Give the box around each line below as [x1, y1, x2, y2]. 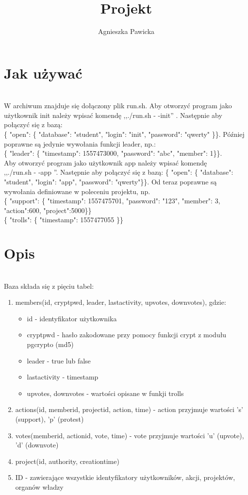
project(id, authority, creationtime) [15, 456, 119, 466]
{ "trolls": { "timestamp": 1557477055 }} [4, 214, 123, 225]
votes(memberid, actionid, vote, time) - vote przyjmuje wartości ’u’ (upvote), [15, 430, 244, 440]
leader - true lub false [27, 355, 91, 365]
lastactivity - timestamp [27, 372, 99, 382]
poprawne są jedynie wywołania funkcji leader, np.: [4, 138, 156, 148]
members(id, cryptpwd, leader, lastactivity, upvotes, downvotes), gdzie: [15, 297, 226, 307]
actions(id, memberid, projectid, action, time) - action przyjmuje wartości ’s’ [15, 404, 243, 414]
